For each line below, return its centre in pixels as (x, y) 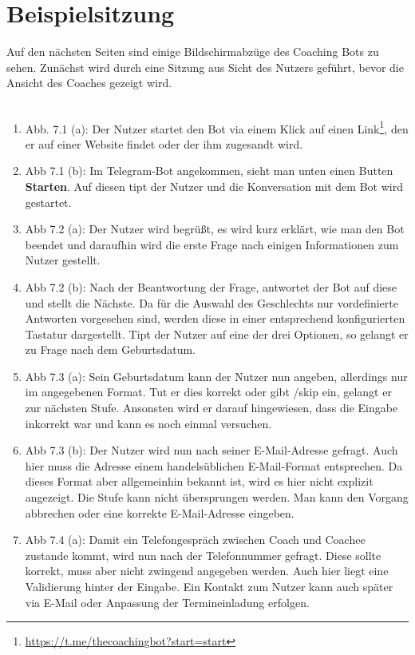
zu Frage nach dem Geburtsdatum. (110, 349)
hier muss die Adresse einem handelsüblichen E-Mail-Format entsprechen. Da (214, 465)
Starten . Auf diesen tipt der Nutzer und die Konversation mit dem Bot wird (214, 186)
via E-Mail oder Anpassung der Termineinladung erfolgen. (167, 602)
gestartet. (48, 202)
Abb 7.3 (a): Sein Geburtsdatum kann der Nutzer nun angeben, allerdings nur (216, 376)
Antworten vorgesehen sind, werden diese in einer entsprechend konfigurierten (215, 318)
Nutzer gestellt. (63, 260)
